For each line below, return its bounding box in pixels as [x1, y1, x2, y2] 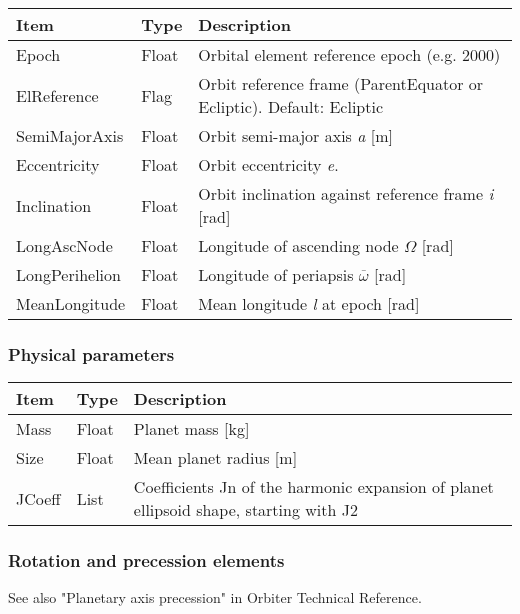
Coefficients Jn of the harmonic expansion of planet [133, 475, 494, 499]
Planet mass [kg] [133, 417, 250, 441]
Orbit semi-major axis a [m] [198, 124, 393, 147]
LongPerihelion [16, 263, 121, 286]
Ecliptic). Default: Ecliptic [198, 95, 384, 118]
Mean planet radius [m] [133, 446, 298, 470]
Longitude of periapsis [198, 263, 354, 286]
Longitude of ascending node [198, 234, 399, 257]
